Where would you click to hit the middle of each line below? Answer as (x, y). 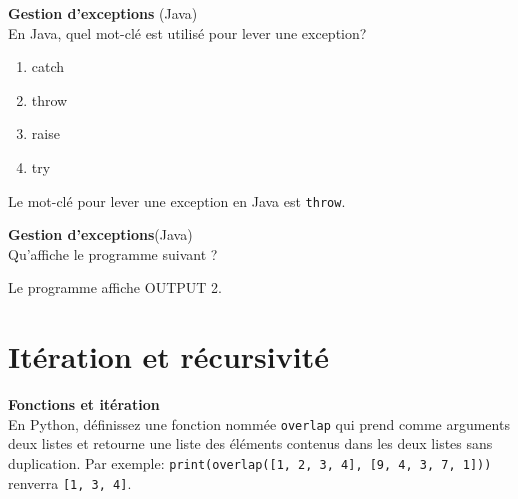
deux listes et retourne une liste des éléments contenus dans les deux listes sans (250, 443)
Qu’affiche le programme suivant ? (113, 253)
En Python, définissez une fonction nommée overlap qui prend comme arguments (259, 423)
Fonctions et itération (84, 404)
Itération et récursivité (168, 356)
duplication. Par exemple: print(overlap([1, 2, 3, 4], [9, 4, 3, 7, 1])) (250, 462)
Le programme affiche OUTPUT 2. (115, 287)
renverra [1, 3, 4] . (70, 482)
